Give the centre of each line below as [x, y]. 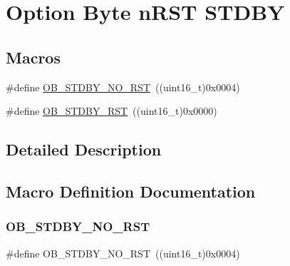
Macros [33, 57]
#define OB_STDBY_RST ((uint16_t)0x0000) [112, 111]
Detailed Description [84, 149]
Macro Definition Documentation [131, 191]
